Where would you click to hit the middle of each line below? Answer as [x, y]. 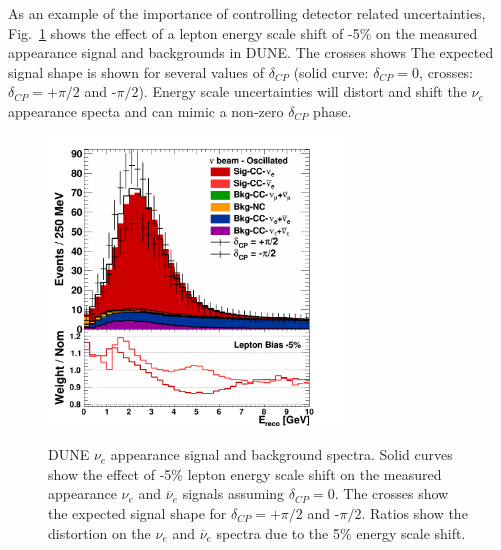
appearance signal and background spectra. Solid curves [281, 454]
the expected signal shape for [137, 512]
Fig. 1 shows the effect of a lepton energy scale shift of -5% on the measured [243, 32]
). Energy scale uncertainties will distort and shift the [302, 91]
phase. [332, 110]
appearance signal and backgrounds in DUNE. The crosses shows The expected [251, 52]
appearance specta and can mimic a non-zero [146, 110]
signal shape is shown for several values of [136, 71]
